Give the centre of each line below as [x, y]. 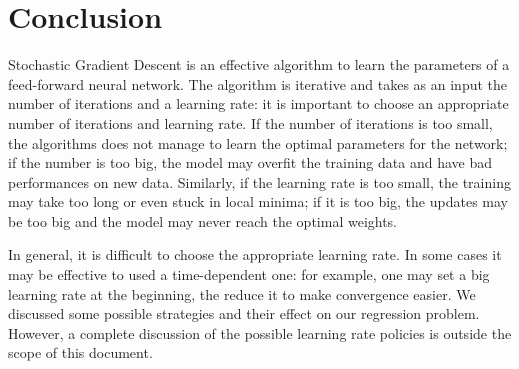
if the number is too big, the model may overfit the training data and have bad [250, 162]
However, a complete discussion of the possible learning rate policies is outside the [260, 332]
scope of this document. [80, 352]
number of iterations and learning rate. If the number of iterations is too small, [250, 122]
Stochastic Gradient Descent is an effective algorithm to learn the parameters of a [259, 64]
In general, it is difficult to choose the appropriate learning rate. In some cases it [255, 254]
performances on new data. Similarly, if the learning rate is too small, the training [259, 181]
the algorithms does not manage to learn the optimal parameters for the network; [258, 142]
